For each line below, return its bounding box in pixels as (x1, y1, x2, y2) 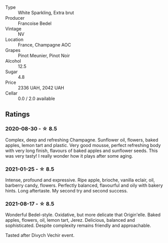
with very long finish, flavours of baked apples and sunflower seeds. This (5, 148, 158, 154)
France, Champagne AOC (18, 42, 71, 47)
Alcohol (5, 58, 21, 64)
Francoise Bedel (18, 20, 52, 26)
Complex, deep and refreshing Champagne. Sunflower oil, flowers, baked (5, 136, 158, 143)
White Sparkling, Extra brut (18, 10, 74, 16)
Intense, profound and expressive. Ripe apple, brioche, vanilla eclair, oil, (5, 177, 155, 183)
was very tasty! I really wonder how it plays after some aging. (5, 153, 133, 159)
